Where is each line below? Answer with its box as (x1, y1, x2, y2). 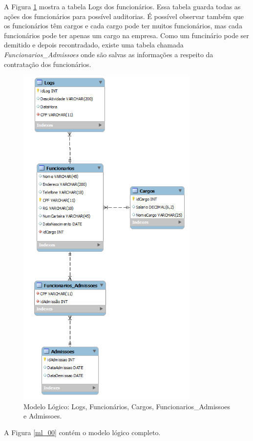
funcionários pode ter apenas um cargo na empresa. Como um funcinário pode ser (4, 30, 249, 40)
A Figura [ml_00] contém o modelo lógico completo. (4, 427, 161, 437)
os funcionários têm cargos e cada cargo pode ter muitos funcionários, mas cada (4, 21, 242, 31)
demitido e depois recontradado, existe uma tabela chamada (4, 40, 184, 50)
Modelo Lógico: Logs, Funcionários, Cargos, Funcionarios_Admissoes (23, 401, 231, 411)
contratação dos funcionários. (4, 59, 91, 69)
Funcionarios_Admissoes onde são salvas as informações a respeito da (4, 49, 213, 59)
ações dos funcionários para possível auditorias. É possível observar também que (4, 11, 244, 21)
